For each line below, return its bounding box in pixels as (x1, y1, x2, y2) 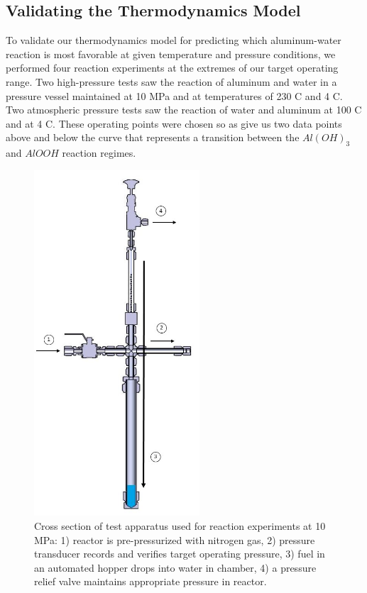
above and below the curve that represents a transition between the (6, 130, 300, 145)
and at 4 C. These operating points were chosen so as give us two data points (6, 116, 342, 131)
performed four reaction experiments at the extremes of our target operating (6, 60, 339, 75)
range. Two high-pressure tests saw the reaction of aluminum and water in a (6, 74, 337, 89)
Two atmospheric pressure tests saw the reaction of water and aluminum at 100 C (6, 102, 362, 117)
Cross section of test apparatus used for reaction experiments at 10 (34, 518, 326, 533)
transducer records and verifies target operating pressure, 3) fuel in (34, 546, 325, 561)
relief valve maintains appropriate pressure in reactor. (34, 574, 267, 589)
